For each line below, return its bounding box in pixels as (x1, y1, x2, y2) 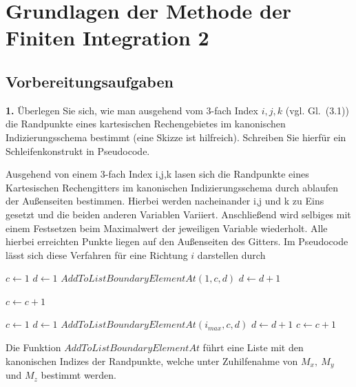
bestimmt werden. (41, 368, 116, 382)
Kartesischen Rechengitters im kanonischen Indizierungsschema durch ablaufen (6, 180, 339, 194)
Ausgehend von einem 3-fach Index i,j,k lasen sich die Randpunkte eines (6, 167, 309, 181)
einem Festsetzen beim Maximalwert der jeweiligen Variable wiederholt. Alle (6, 220, 328, 235)
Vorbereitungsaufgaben (6, 70, 174, 92)
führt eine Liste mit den (202, 340, 304, 355)
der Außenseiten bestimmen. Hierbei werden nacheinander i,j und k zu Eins (6, 193, 324, 208)
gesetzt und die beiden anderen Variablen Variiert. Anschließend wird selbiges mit (6, 207, 351, 221)
